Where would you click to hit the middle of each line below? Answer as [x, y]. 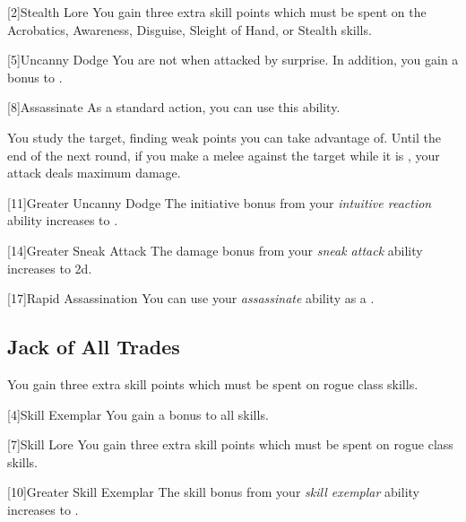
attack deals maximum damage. [94, 173]
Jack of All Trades [94, 347]
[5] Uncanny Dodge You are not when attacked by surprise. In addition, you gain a [233, 60]
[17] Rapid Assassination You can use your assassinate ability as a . [191, 298]
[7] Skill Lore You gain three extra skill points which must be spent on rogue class [230, 444]
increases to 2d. [50, 268]
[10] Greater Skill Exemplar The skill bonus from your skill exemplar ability [213, 492]
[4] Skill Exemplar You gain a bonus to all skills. [138, 414]
